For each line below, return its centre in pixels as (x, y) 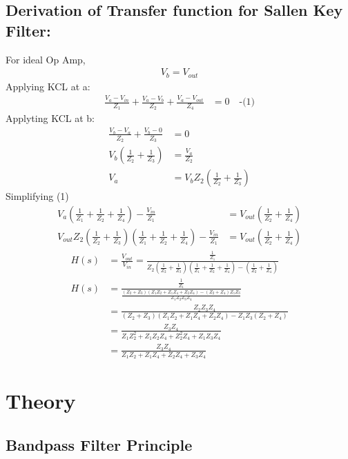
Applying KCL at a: (48, 86)
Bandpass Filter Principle (99, 444)
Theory (41, 401)
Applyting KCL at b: (50, 118)
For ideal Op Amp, (46, 59)
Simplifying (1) (37, 196)
